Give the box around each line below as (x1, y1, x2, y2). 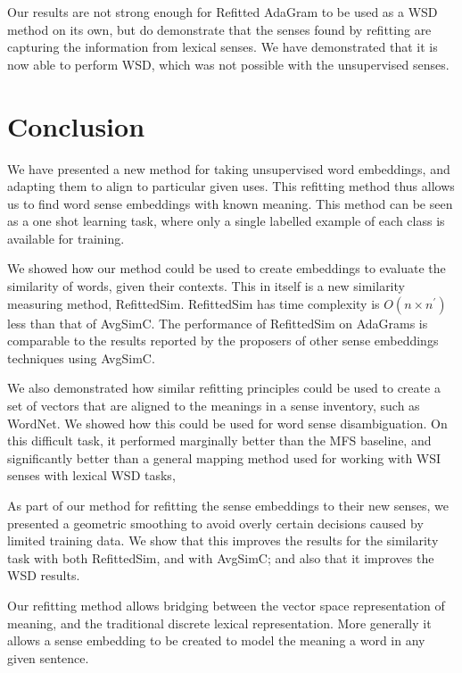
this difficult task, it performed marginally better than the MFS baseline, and (7, 431, 432, 450)
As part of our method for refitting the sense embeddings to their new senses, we (7, 496, 449, 514)
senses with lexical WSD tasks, (7, 466, 176, 485)
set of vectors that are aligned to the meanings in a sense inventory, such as (7, 396, 420, 415)
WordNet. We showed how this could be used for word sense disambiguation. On (7, 413, 448, 432)
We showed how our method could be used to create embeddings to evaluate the (7, 259, 446, 278)
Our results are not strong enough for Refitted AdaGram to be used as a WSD (7, 3, 438, 21)
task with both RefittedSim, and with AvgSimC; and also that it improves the (7, 548, 434, 567)
